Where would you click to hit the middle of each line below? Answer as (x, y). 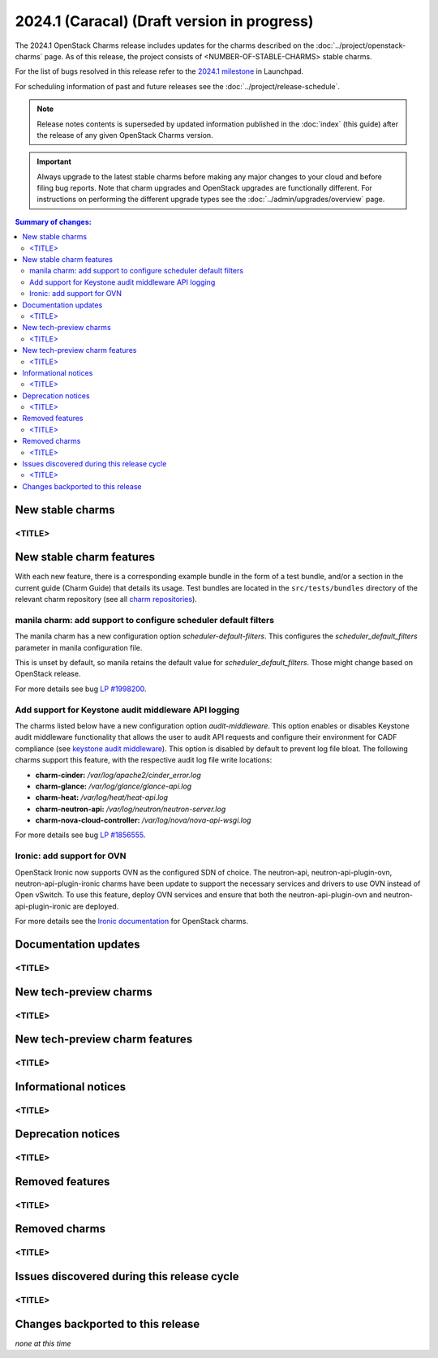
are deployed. (96, 906)
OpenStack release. (48, 674)
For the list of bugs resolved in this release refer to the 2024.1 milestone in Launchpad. (159, 71)
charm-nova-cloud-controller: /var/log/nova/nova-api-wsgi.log (143, 820)
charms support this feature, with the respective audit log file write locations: (144, 760)
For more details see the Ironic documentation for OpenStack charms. (132, 922)
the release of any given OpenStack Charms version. (125, 135)
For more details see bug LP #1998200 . (81, 689)
